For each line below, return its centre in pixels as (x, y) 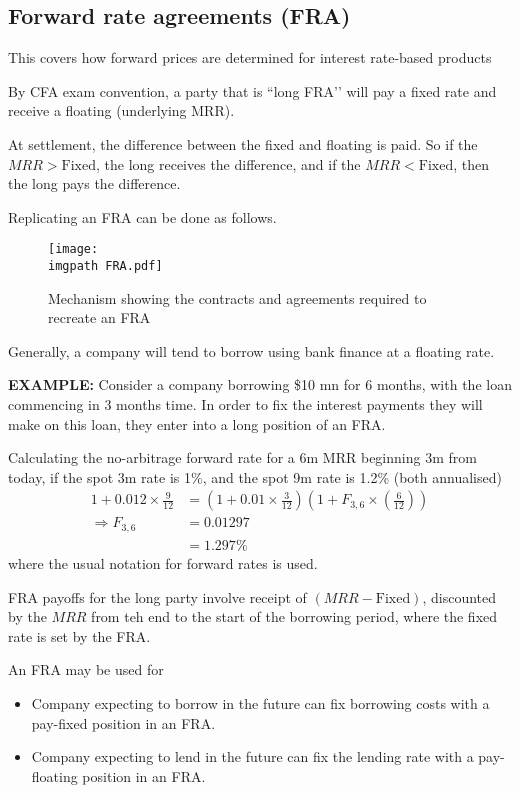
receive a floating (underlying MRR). (121, 110)
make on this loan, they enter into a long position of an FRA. (197, 423)
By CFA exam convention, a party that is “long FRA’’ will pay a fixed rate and (252, 90)
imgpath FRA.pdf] (105, 266)
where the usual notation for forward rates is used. (163, 562)
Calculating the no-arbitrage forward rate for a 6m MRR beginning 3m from (242, 457)
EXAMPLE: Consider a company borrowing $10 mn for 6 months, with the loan (260, 384)
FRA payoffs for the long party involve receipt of (157, 596)
